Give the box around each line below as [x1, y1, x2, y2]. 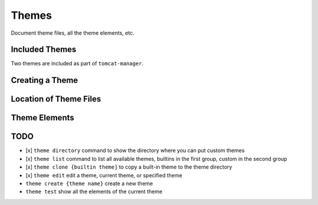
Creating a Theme [11, 75, 78, 85]
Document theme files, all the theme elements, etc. [11, 29, 135, 36]
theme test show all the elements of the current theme [25, 188, 163, 195]
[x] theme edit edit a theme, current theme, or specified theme [25, 172, 183, 179]
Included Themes [11, 45, 77, 55]
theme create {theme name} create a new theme [25, 180, 153, 187]
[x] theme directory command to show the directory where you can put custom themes [25, 147, 245, 154]
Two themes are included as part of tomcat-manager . [11, 60, 144, 67]
